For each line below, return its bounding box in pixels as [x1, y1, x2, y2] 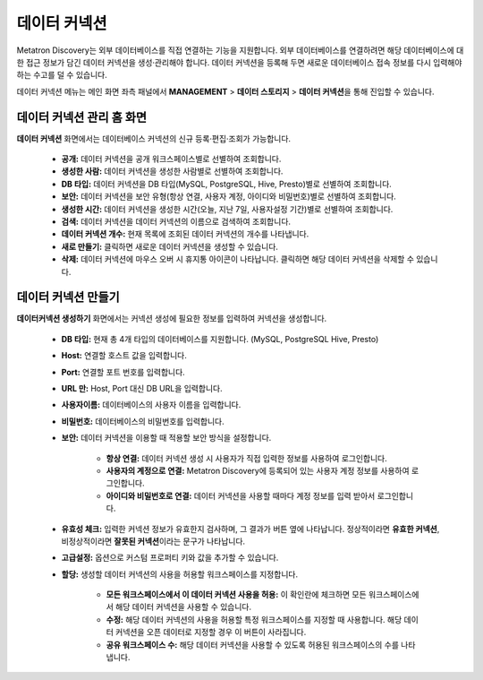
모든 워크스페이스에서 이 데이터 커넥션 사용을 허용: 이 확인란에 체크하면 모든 [106, 590, 367, 600]
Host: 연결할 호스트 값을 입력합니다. [61, 350, 187, 361]
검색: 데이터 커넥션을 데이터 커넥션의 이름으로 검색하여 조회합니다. [61, 216, 291, 227]
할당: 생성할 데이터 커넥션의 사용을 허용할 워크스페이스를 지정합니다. [61, 569, 299, 580]
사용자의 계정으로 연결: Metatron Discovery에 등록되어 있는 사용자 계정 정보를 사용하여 [106, 465, 411, 476]
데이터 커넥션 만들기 [16, 289, 120, 305]
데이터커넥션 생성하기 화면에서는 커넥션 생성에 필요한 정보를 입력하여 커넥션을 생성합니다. [16, 314, 327, 324]
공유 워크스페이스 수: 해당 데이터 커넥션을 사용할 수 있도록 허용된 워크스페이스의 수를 [106, 639, 400, 650]
